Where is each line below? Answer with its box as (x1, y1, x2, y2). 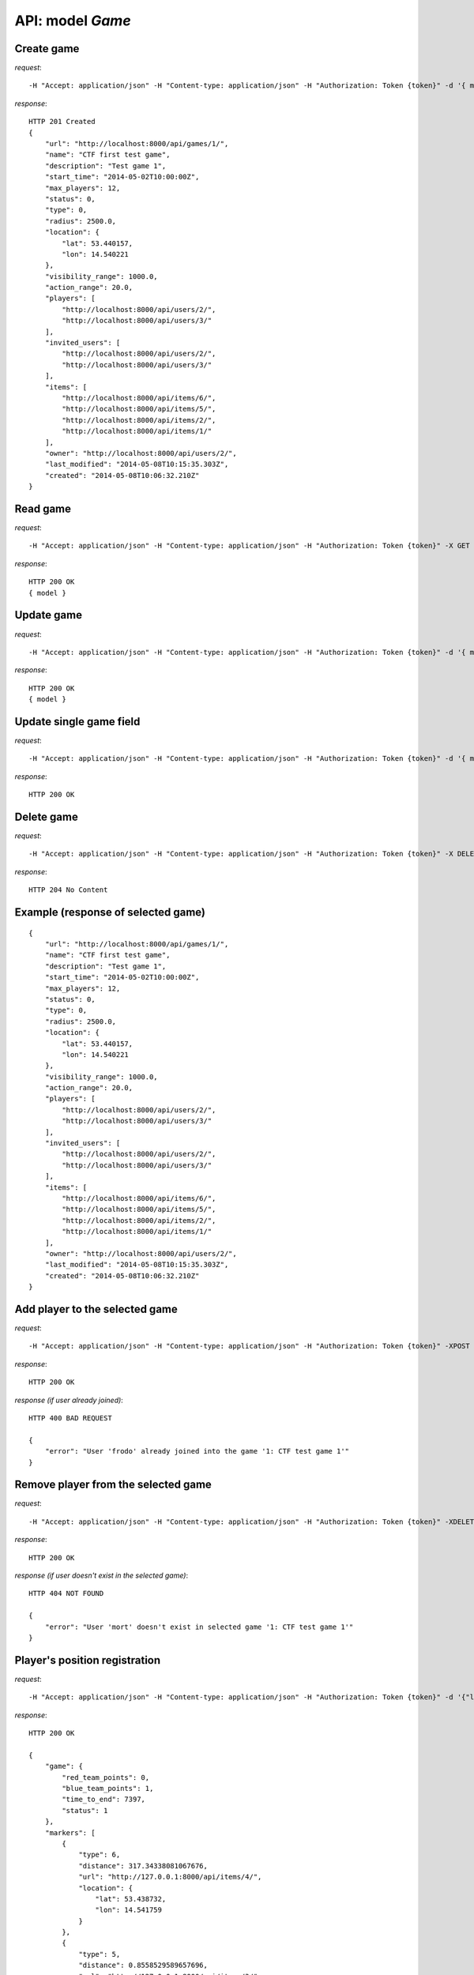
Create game (14, 42, 80, 55)
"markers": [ (44, 1828, 96, 1837)
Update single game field (14, 715, 141, 728)
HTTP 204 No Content (28, 886, 108, 894)
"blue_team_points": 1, (62, 1784, 154, 1793)
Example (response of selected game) (14, 905, 205, 920)
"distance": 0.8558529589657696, (78, 1961, 209, 1970)
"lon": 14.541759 (95, 1905, 162, 1915)
